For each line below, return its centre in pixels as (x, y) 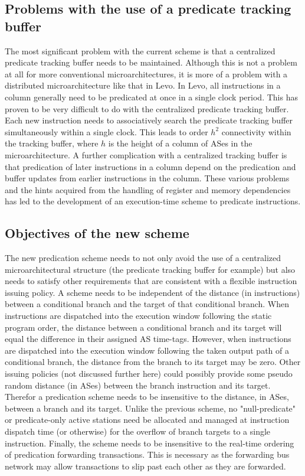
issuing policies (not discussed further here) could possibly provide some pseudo (149, 374)
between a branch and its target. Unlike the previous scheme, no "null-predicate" (150, 408)
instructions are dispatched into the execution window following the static (138, 316)
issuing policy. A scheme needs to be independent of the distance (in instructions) (152, 292)
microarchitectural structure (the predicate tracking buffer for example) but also (150, 269)
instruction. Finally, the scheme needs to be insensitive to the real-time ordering (150, 443)
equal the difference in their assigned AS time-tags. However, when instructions (148, 339)
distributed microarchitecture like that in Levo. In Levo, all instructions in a (143, 85)
